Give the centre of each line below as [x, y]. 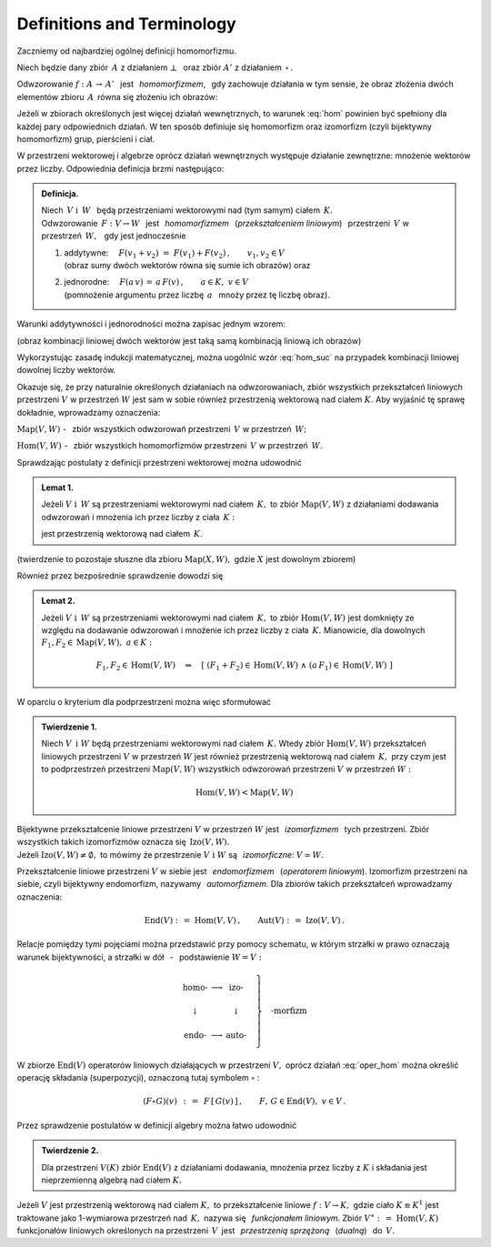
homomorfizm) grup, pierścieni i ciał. [85, 139]
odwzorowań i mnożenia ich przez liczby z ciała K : [138, 517]
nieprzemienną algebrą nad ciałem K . [111, 1180]
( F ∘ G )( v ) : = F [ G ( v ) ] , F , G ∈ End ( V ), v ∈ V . [244, 1101]
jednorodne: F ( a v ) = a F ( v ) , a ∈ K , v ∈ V [156, 282]
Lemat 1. [58, 488]
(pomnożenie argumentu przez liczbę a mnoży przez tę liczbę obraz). [197, 295]
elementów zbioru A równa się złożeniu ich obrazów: [117, 96]
